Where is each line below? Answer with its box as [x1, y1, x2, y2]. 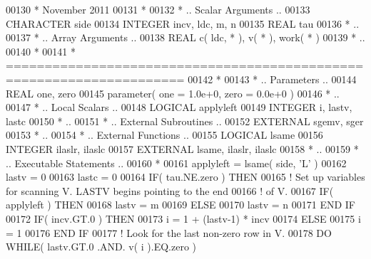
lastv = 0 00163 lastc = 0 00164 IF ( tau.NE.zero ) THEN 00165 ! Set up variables [6, 169, 365, 184]
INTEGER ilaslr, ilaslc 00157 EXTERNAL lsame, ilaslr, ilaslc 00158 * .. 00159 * [6, 141, 359, 156]
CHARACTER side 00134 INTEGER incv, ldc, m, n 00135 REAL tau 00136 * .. [6, 16, 360, 31]
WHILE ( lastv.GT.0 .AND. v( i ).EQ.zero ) [6, 239, 197, 254]
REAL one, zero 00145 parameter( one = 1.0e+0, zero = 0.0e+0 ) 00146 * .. [6, 85, 340, 100]
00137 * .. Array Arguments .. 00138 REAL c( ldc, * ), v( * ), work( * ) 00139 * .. [6, 30, 365, 45]
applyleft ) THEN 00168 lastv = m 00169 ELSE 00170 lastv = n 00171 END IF [6, 197, 356, 212]
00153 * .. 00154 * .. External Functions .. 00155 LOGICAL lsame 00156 [6, 127, 323, 142]
